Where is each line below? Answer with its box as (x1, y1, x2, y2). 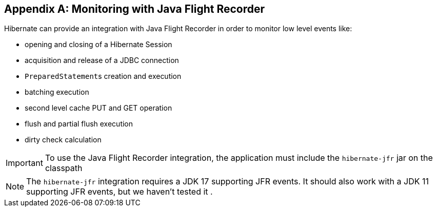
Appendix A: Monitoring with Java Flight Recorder (4, 3, 265, 15)
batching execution (25, 88, 89, 97)
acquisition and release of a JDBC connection (25, 56, 179, 65)
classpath (45, 163, 83, 174)
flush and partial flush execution (25, 119, 133, 129)
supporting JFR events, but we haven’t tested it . (26, 186, 213, 197)
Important (6, 158, 43, 168)
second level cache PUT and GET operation (25, 103, 172, 113)
